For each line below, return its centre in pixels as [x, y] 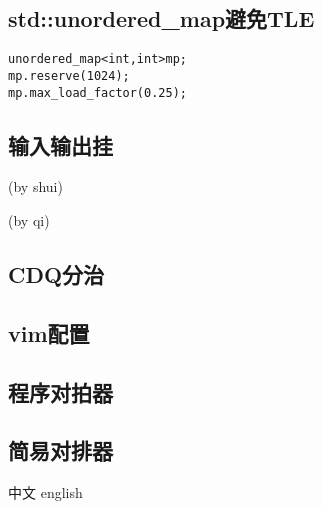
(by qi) [29, 219]
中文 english [45, 492]
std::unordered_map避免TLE [161, 18]
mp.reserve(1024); [69, 75]
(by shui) [35, 186]
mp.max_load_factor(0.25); [97, 92]
